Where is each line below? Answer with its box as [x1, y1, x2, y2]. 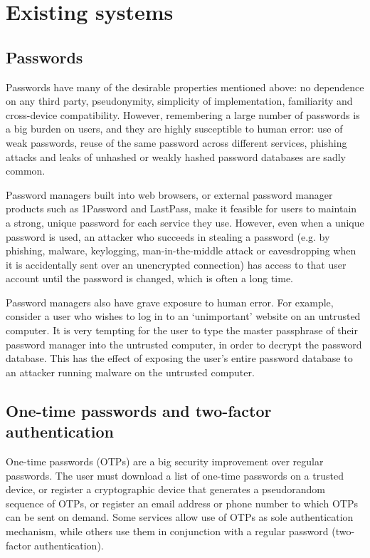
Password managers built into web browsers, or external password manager [6, 187, 333, 202]
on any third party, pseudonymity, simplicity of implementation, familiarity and [6, 93, 353, 108]
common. [6, 163, 46, 178]
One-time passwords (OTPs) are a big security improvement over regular [6, 454, 324, 469]
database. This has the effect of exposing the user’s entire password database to [6, 351, 353, 366]
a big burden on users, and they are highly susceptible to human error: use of [6, 121, 343, 136]
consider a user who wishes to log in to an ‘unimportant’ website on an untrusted [6, 309, 361, 324]
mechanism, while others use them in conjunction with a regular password [6, 524, 329, 539]
